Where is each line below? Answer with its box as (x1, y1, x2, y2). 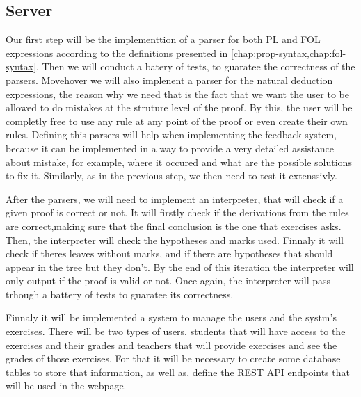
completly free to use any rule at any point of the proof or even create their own (6, 113, 348, 128)
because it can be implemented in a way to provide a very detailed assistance (6, 140, 335, 155)
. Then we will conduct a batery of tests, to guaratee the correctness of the (36, 59, 355, 74)
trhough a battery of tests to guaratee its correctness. (6, 286, 234, 301)
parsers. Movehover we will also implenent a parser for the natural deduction (6, 72, 333, 87)
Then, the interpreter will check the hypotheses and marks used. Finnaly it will (6, 232, 344, 247)
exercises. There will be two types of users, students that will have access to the (6, 324, 346, 339)
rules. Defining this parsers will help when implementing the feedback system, (6, 127, 337, 142)
